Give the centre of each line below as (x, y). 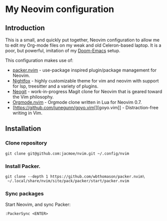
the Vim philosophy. (33, 97)
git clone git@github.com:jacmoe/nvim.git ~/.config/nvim (67, 154)
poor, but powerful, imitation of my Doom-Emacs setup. (63, 51)
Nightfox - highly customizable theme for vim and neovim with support (86, 81)
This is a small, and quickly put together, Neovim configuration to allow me (82, 40)
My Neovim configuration (60, 9)
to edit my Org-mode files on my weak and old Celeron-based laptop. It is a (83, 45)
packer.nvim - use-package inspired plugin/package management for (85, 70)
